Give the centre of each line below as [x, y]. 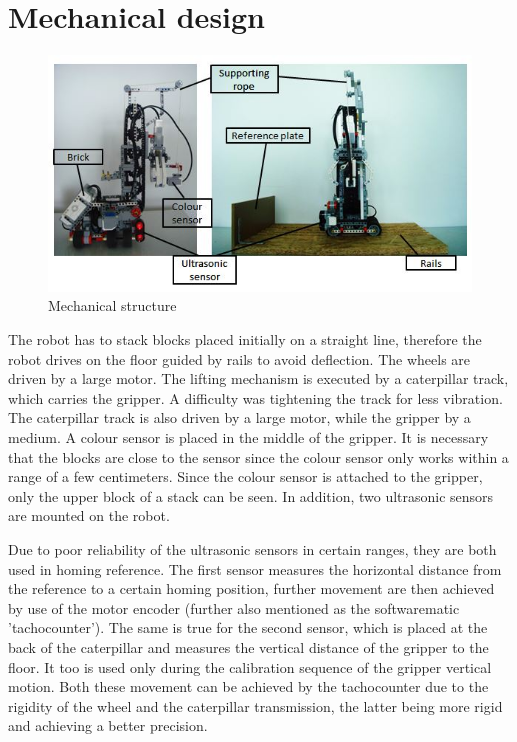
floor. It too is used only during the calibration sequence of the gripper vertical [250, 666]
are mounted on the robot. [89, 515]
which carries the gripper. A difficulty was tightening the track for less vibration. [255, 397]
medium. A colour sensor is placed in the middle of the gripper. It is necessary [248, 436]
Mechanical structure [112, 305]
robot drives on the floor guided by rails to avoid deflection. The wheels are [239, 358]
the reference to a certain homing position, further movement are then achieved [251, 588]
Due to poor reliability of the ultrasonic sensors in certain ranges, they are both [252, 548]
